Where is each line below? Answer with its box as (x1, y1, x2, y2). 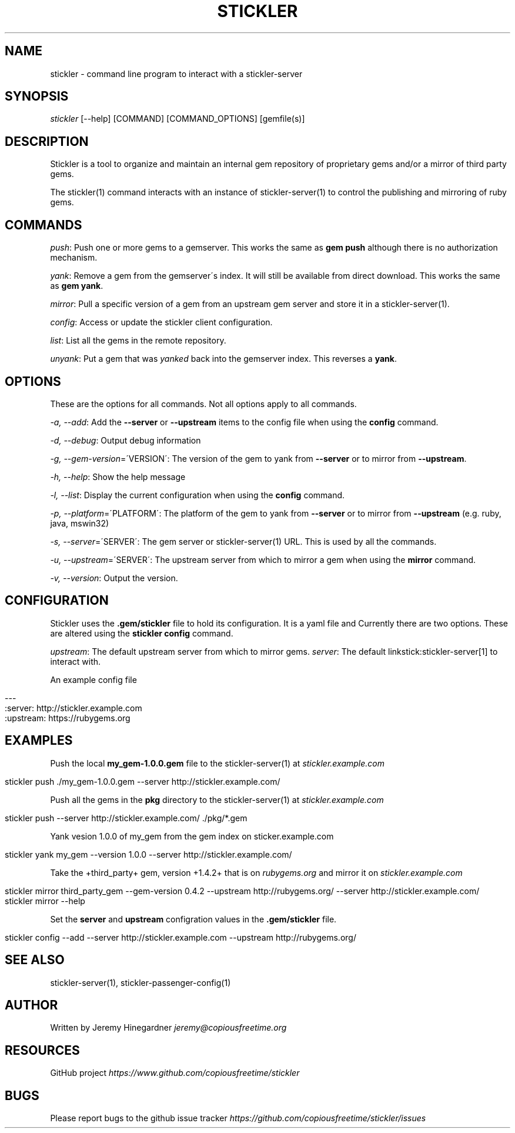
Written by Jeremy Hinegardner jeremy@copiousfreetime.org (50, 1022, 287, 1033)
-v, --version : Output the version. (50, 572, 178, 583)
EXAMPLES (5, 733, 73, 748)
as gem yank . (50, 281, 103, 291)
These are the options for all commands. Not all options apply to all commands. (50, 398, 357, 409)
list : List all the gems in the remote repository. (50, 335, 226, 346)
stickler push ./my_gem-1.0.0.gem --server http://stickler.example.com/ (5, 776, 280, 787)
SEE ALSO (5, 952, 65, 968)
